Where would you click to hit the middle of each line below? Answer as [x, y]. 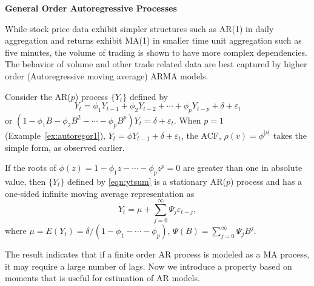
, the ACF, [201, 135]
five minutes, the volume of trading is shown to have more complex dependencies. [156, 52]
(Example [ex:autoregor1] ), [55, 135]
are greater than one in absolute [243, 168]
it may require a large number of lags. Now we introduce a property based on [149, 266]
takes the [290, 135]
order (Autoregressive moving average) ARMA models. [107, 75]
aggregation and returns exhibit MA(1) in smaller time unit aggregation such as [153, 40]
